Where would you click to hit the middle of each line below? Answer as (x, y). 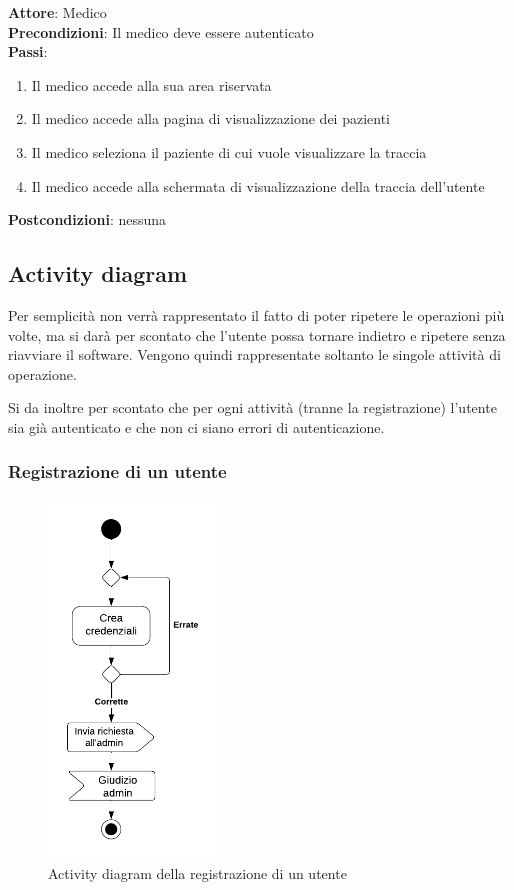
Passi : (28, 51)
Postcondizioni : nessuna (87, 219)
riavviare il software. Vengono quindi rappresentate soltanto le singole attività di (254, 354)
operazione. (42, 373)
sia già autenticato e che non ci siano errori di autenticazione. (196, 426)
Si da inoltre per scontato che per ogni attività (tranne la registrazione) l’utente (252, 407)
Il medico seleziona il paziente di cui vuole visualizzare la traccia (229, 151)
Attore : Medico (57, 12)
